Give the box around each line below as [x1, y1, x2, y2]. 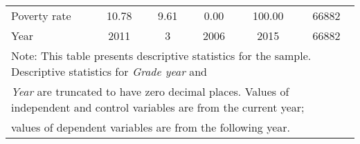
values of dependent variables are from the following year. [11, 119, 291, 135]
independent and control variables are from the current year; [11, 99, 305, 115]
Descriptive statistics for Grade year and [11, 63, 208, 79]
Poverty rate [11, 8, 71, 23]
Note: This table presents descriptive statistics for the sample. [11, 48, 312, 63]
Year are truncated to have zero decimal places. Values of [11, 83, 289, 99]
